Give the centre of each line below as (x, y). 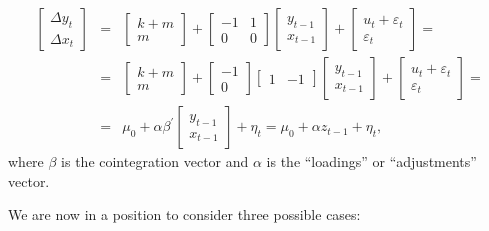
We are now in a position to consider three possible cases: (184, 214)
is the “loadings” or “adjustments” (371, 161)
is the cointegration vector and (155, 161)
